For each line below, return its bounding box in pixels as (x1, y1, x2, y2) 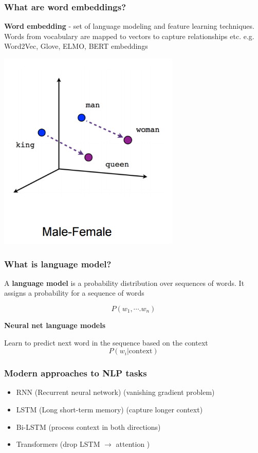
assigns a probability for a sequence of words (4, 287, 144, 298)
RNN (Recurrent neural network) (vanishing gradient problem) (16, 387, 215, 397)
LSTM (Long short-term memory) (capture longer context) (16, 404, 203, 414)
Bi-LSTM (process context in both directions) (16, 421, 161, 432)
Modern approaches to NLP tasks (4, 367, 147, 379)
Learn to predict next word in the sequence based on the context (4, 337, 208, 348)
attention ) (116, 439, 150, 449)
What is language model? (4, 257, 112, 270)
